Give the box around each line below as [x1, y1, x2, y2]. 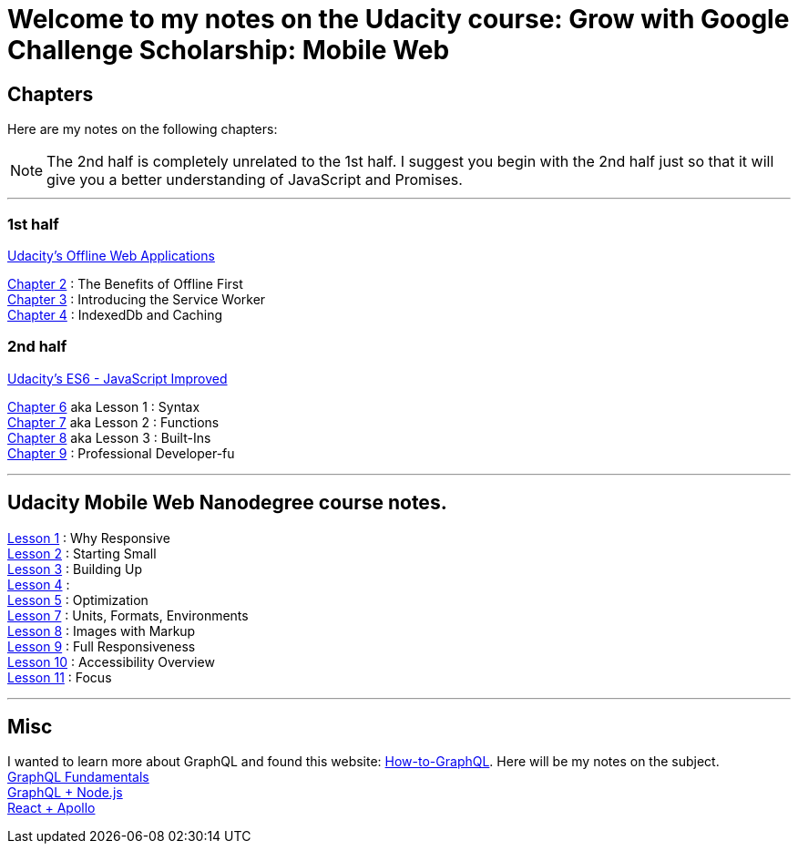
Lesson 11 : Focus [7, 669, 112, 685]
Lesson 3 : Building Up [7, 560, 142, 577]
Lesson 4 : [7, 576, 70, 592]
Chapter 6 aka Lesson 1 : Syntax [7, 398, 200, 415]
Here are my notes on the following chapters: [7, 121, 278, 138]
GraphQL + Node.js [7, 784, 123, 801]
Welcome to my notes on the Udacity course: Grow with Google [7, 4, 790, 35]
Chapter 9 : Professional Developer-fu [7, 445, 235, 461]
